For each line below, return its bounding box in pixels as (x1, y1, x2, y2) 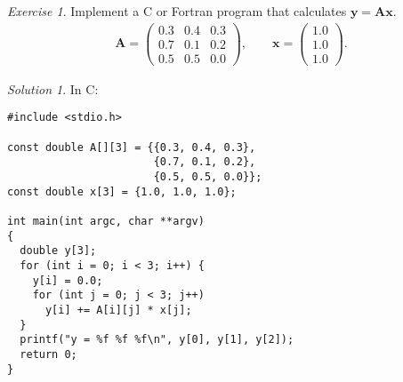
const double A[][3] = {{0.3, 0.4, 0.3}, (7, 140, 256, 154)
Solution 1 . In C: (7, 79, 99, 98)
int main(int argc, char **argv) (7, 214, 205, 227)
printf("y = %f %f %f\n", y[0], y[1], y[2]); (20, 333, 294, 346)
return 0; (20, 347, 77, 361)
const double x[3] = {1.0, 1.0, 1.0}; (7, 185, 237, 198)
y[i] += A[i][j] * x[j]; (44, 303, 192, 316)
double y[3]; (20, 244, 97, 258)
